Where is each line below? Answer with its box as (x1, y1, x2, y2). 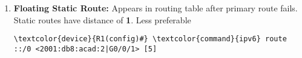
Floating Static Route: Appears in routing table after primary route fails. (13, 2, 298, 14)
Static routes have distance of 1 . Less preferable (13, 13, 191, 26)
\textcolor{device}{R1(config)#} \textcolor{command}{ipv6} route (13, 35, 287, 44)
